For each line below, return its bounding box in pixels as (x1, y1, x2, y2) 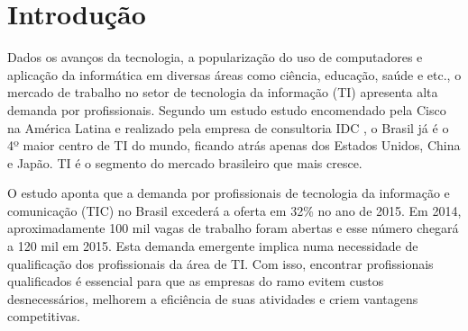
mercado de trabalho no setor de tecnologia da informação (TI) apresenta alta (7, 83, 438, 102)
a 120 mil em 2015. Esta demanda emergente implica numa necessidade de (7, 237, 418, 255)
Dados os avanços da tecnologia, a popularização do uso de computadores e (7, 48, 423, 67)
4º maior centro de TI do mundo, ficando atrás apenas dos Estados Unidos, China (7, 136, 461, 155)
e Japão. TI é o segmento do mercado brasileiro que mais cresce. (7, 153, 362, 172)
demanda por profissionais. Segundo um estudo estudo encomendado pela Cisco (7, 100, 446, 119)
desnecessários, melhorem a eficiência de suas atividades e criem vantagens (7, 289, 418, 308)
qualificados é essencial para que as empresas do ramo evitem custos (7, 272, 384, 291)
